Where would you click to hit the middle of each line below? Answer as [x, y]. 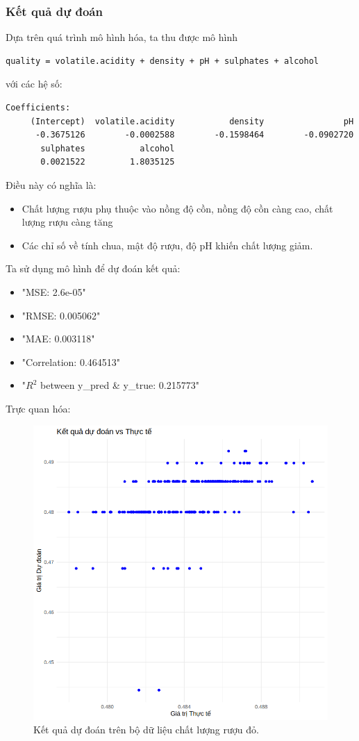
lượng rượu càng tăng [67, 222]
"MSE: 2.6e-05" [54, 291]
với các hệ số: [34, 84]
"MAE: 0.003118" [58, 339]
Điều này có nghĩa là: [51, 184]
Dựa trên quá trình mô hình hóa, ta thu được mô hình [122, 37]
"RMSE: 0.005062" [61, 315]
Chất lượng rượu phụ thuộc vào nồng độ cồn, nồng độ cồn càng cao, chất [177, 208]
